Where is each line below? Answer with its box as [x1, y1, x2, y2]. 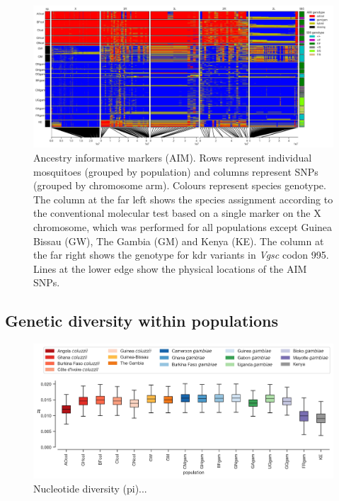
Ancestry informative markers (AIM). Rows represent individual [33, 150, 312, 164]
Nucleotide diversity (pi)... [33, 480, 147, 495]
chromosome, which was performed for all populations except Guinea [33, 219, 333, 234]
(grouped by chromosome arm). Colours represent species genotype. [33, 178, 326, 193]
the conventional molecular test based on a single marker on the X [33, 206, 321, 220]
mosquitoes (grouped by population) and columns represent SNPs [33, 164, 318, 179]
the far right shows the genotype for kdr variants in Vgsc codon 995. [33, 247, 329, 262]
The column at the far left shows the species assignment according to [33, 191, 333, 206]
